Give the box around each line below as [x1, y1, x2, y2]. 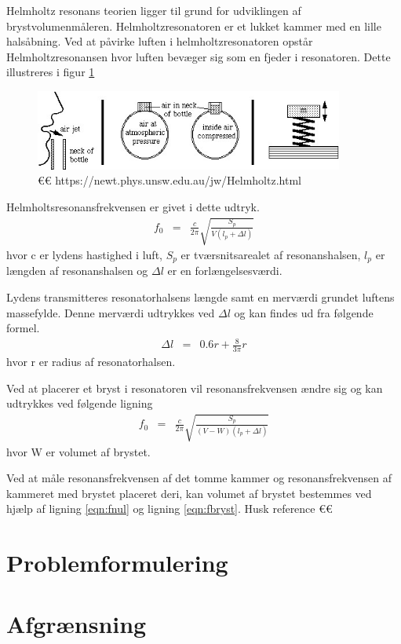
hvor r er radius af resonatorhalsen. [6, 353, 176, 370]
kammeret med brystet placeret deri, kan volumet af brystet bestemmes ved [6, 485, 372, 501]
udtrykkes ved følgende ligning [6, 395, 153, 412]
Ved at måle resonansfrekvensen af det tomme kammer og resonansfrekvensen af [6, 470, 392, 486]
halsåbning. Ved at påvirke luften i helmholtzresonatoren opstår [6, 33, 313, 49]
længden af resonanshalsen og [6, 262, 148, 279]
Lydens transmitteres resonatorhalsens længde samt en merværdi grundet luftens [6, 289, 395, 306]
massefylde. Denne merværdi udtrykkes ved [6, 304, 215, 320]
